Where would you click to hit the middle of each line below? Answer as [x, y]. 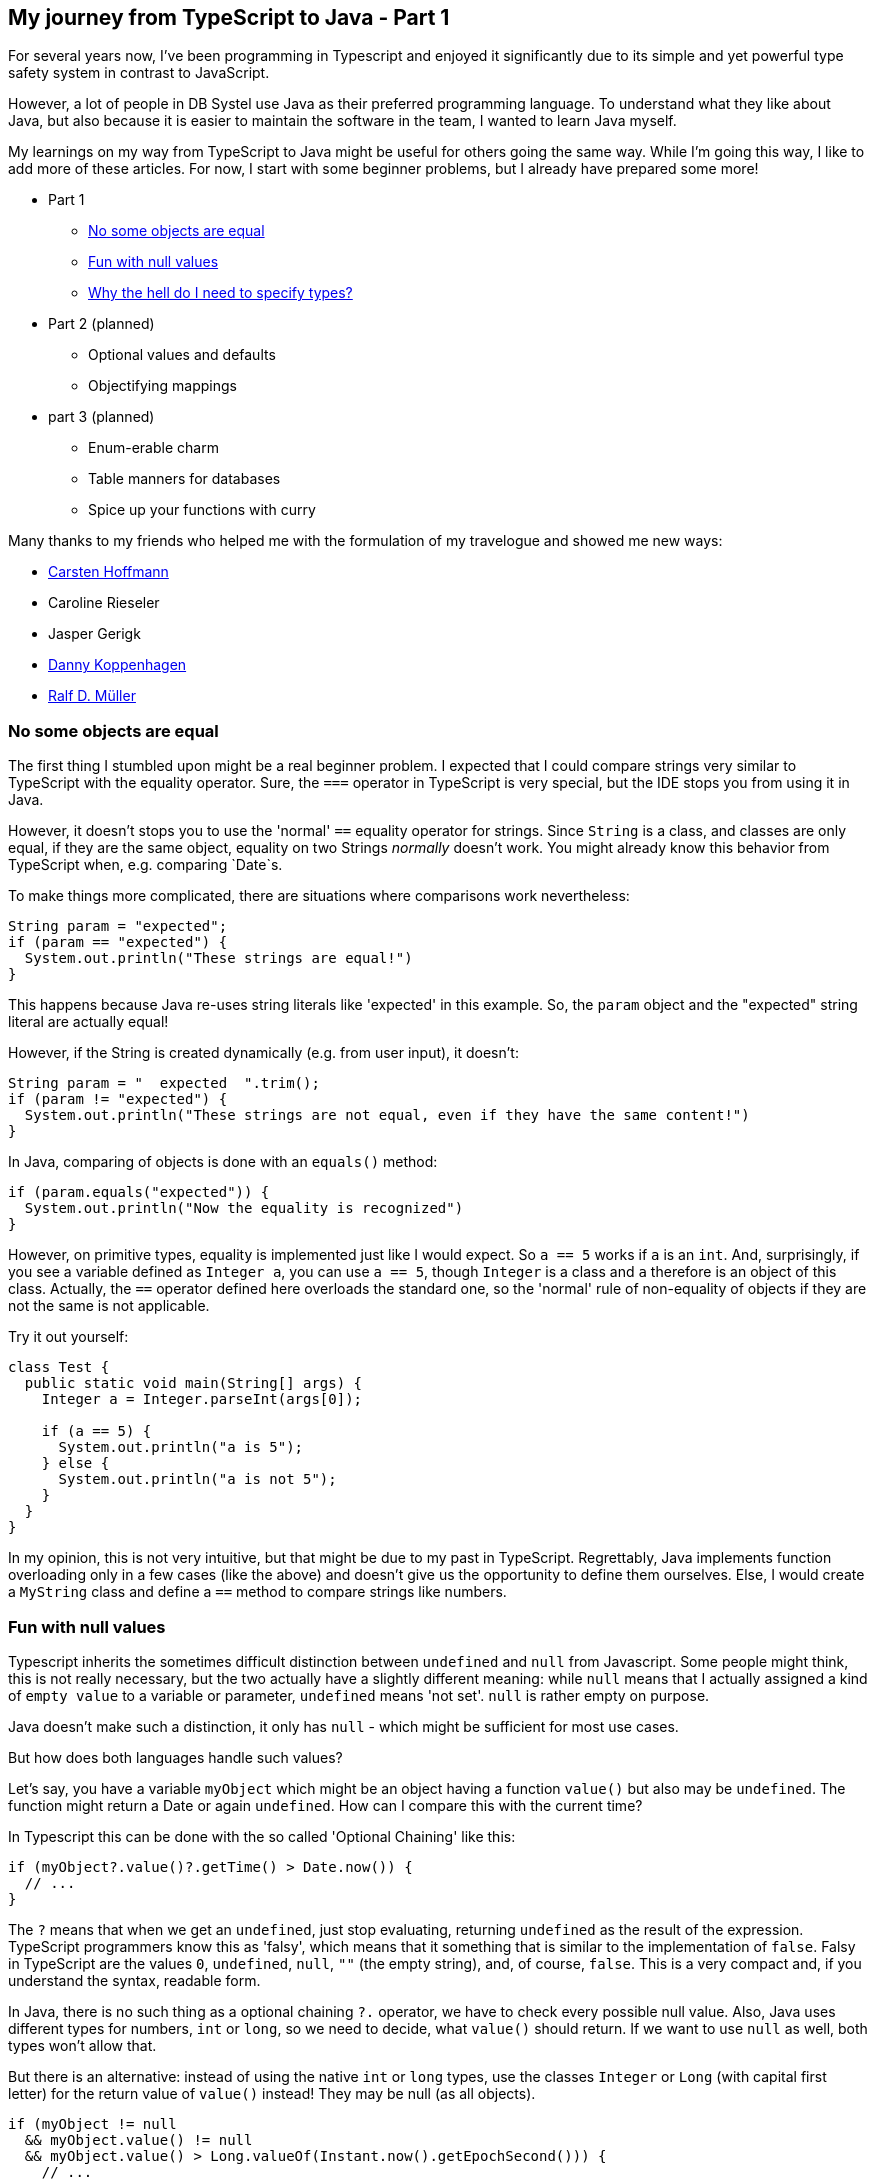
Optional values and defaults [182, 355]
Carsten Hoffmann [108, 572]
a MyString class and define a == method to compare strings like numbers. [257, 1592]
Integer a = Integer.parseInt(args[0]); [202, 1399]
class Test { [59, 1367]
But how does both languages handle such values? [175, 1757]
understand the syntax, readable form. [134, 1980]
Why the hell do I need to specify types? [220, 293]
